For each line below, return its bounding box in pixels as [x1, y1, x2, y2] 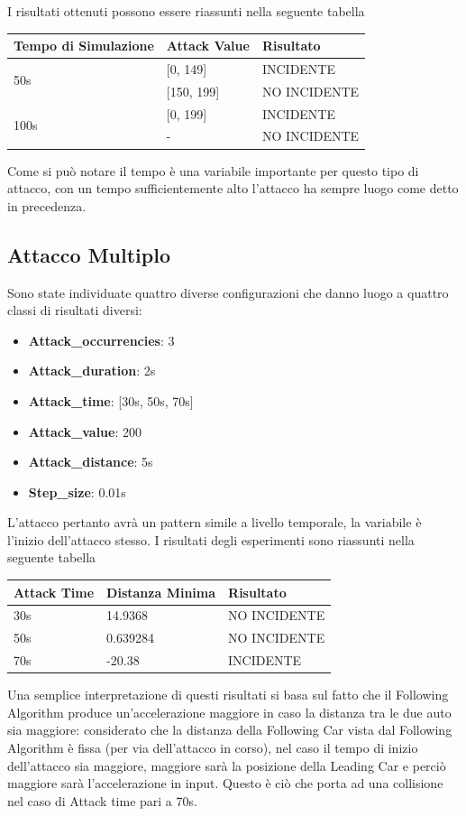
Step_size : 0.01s [28, 482, 126, 501]
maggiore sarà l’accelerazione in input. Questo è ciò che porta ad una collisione [7, 774, 443, 793]
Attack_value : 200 [28, 422, 142, 440]
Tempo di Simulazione [14, 36, 154, 55]
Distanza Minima [106, 582, 216, 601]
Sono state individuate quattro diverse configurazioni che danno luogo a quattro [7, 283, 449, 301]
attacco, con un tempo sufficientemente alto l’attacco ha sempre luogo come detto [7, 179, 459, 198]
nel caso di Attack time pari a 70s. [7, 791, 197, 810]
